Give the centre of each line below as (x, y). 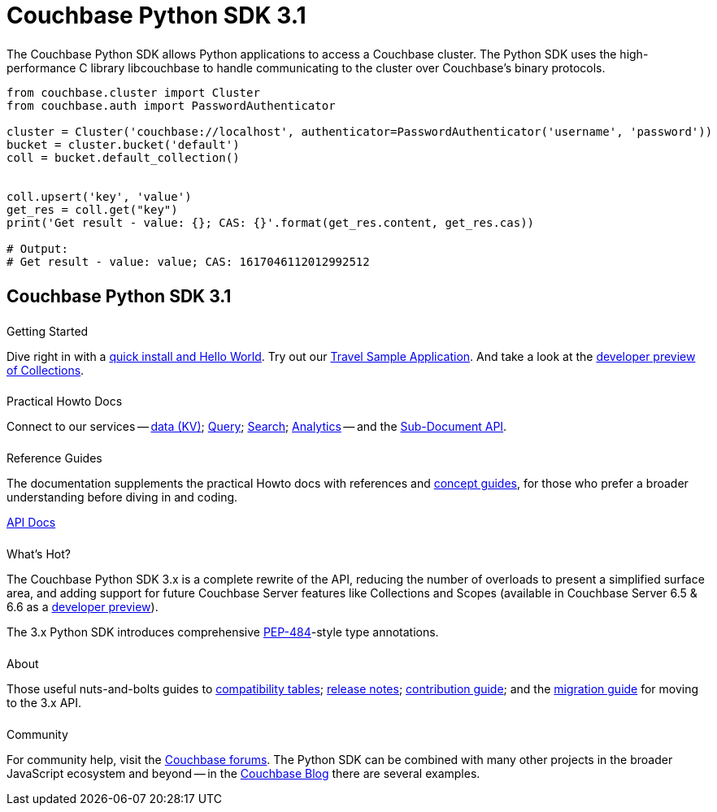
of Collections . (46, 370)
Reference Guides (54, 458)
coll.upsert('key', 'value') (99, 196)
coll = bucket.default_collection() (123, 157)
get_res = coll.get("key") (92, 209)
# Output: (37, 248)
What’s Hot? (39, 554)
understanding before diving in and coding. (122, 497)
